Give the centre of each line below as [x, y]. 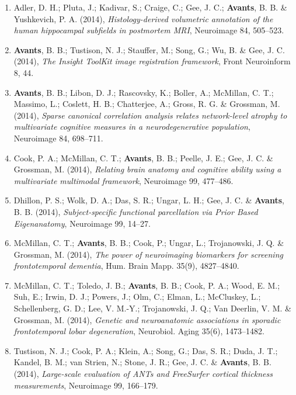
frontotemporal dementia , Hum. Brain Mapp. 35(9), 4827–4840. [126, 266]
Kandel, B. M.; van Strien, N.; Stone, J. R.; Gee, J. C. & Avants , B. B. [142, 362]
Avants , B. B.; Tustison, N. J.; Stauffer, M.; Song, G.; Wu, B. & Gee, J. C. [149, 49]
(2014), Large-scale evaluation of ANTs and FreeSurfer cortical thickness [143, 374]
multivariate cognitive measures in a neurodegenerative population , [132, 127]
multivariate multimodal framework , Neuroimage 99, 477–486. [123, 180]
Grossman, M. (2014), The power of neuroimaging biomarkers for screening [148, 254]
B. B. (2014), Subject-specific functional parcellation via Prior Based [136, 211]
